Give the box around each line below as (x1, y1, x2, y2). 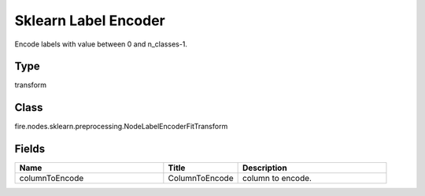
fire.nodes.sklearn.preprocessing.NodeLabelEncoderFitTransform (14, 122, 228, 131)
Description (242, 162, 287, 173)
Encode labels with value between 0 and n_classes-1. (14, 39, 188, 49)
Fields (14, 142, 46, 156)
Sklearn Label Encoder (14, 12, 165, 29)
